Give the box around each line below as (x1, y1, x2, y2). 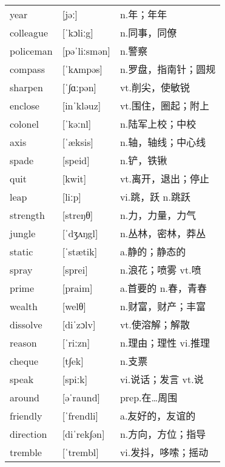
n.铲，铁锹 (119, 153, 167, 168)
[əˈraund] (62, 390, 100, 404)
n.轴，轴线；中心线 (119, 135, 206, 150)
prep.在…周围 (119, 390, 178, 405)
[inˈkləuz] (62, 98, 101, 112)
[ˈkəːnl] (62, 116, 92, 131)
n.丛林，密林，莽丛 (119, 226, 206, 241)
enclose (10, 98, 39, 112)
